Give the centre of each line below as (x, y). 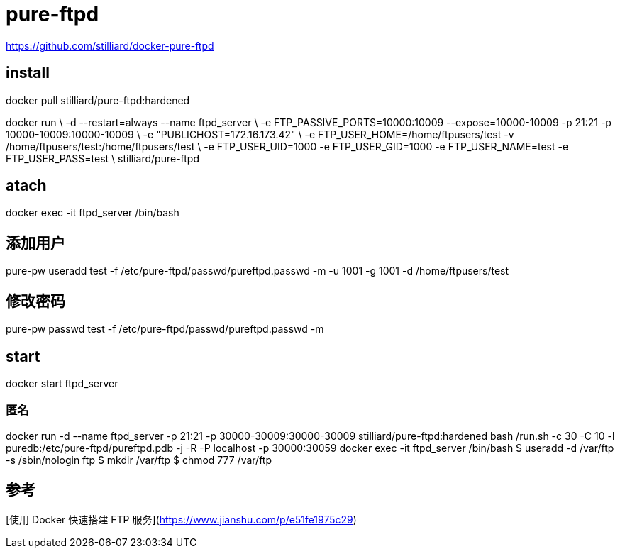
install (28, 73)
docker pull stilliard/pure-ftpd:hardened (98, 100)
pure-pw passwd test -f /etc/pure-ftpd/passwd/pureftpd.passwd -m (165, 329)
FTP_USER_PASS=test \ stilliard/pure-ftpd (103, 158)
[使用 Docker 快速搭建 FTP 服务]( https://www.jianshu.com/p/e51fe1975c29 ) (181, 519)
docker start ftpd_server (62, 383)
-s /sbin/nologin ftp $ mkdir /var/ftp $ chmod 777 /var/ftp (139, 460)
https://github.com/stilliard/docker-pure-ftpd (110, 45)
